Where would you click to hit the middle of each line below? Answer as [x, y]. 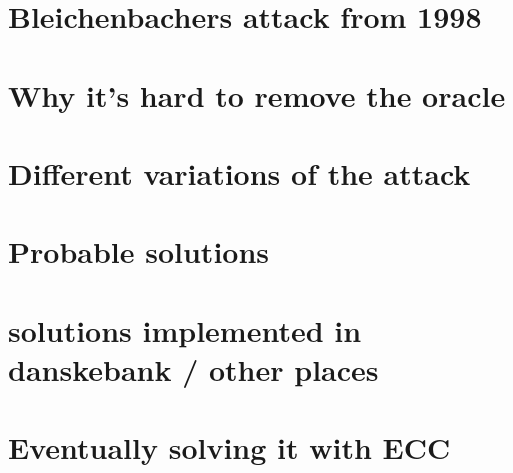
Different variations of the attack [239, 172]
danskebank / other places [193, 368]
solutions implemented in [185, 329]
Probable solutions [139, 251]
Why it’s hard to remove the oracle [257, 94]
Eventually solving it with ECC [229, 447]
